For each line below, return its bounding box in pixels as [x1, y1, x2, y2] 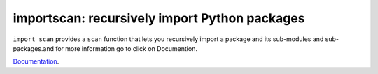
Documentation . [13, 57, 59, 66]
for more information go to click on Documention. [55, 44, 197, 52]
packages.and [13, 44, 54, 52]
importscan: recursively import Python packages [13, 10, 305, 26]
